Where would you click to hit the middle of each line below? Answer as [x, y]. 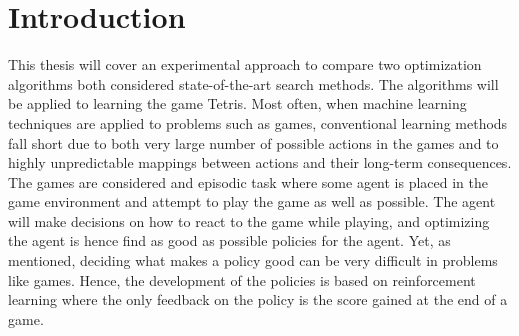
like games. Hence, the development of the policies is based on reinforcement [242, 279]
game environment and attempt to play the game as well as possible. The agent [252, 201]
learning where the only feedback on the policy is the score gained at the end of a [258, 299]
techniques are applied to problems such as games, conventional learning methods [258, 122]
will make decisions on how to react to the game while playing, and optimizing [249, 220]
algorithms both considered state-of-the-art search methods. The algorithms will [253, 83]
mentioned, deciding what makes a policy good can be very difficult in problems [253, 260]
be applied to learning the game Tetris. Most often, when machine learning [237, 103]
